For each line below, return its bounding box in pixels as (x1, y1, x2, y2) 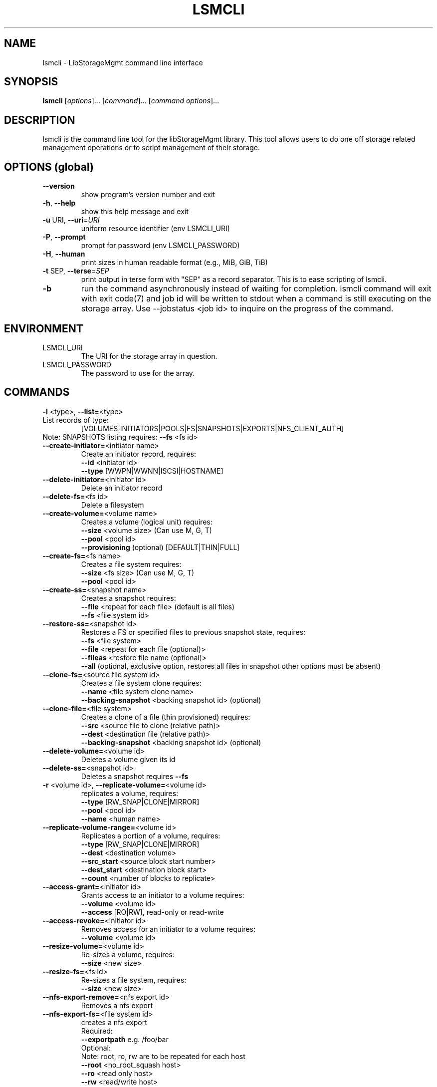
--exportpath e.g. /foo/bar (81, 1035, 169, 1044)
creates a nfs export (81, 1018, 147, 1027)
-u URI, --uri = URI (42, 216, 100, 225)
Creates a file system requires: (81, 559, 182, 568)
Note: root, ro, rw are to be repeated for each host (81, 1052, 245, 1061)
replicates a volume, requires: (81, 789, 179, 798)
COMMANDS (4, 386, 70, 399)
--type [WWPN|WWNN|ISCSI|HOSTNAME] (81, 466, 223, 475)
